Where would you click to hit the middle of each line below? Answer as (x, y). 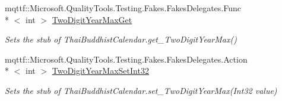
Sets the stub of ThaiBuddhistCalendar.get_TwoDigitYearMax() (121, 39)
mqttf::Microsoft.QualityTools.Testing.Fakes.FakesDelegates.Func (123, 8)
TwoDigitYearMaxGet (92, 19)
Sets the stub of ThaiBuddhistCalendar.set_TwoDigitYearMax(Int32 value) (141, 90)
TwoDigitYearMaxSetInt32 (100, 71)
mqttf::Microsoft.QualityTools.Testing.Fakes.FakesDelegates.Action (126, 59)
